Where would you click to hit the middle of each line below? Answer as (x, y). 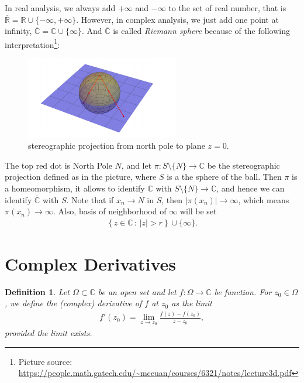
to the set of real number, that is (227, 8)
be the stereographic (243, 165)
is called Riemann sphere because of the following (201, 31)
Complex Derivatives (91, 263)
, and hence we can (251, 188)
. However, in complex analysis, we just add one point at (177, 19)
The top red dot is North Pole (58, 165)
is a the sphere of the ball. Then (224, 177)
